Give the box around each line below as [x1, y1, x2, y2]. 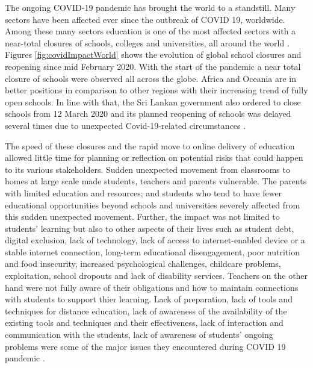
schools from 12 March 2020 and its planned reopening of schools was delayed [5, 107, 291, 120]
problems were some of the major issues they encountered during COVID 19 [5, 340, 286, 352]
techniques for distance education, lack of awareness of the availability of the [5, 304, 287, 317]
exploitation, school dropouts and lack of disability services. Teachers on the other [5, 269, 308, 282]
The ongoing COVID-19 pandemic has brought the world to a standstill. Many [5, 1, 296, 13]
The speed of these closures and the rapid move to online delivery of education [5, 139, 295, 152]
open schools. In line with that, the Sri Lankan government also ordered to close [5, 95, 301, 108]
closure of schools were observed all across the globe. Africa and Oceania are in [5, 72, 297, 84]
